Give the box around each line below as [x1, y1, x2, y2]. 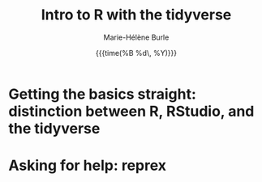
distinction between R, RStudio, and [8, 102, 255, 121]
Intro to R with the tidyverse [41, 6, 232, 24]
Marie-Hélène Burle [103, 32, 170, 42]
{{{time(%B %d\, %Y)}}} [96, 48, 177, 57]
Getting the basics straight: [8, 85, 197, 103]
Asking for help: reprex [8, 156, 167, 175]
